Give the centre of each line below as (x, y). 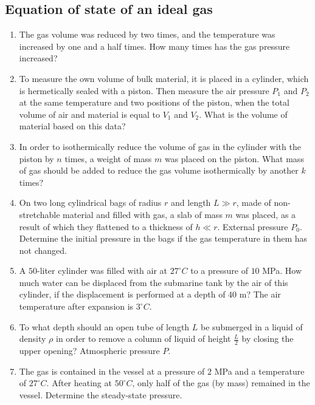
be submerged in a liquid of (252, 326)
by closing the (268, 339)
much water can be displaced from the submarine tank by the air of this (154, 282)
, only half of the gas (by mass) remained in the (221, 383)
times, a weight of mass (108, 158)
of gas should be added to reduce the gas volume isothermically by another (159, 170)
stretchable (40, 214)
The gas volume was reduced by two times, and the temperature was (147, 34)
